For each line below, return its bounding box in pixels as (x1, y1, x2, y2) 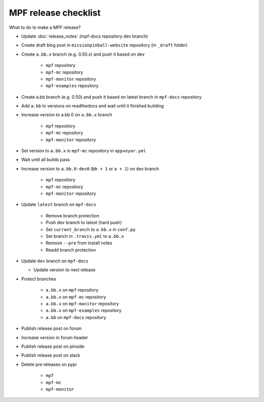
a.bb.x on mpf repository (45, 287, 99, 293)
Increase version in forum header (21, 335, 88, 340)
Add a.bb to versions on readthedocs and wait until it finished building (21, 103, 164, 109)
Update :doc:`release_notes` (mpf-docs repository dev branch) (21, 33, 148, 39)
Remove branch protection (45, 212, 100, 218)
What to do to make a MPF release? (9, 24, 81, 30)
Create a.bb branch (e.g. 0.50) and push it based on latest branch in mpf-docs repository (21, 94, 202, 100)
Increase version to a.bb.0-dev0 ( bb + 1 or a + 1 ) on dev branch (21, 166, 159, 171)
